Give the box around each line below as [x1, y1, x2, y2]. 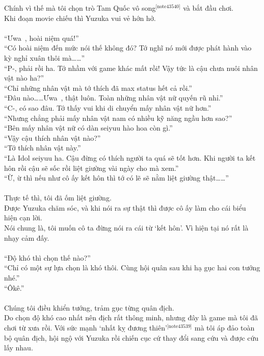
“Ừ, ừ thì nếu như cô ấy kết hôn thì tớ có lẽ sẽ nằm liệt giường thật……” [4, 172, 229, 183]
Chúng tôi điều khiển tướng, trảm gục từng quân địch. [4, 302, 174, 313]
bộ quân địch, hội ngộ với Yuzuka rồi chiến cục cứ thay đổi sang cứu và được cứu [4, 332, 259, 343]
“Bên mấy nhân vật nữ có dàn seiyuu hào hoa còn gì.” [4, 122, 173, 133]
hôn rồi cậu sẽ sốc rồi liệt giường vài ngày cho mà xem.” [4, 162, 179, 173]
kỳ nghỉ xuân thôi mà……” [4, 52, 85, 63]
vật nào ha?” [4, 72, 44, 83]
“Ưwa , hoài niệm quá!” [4, 32, 79, 43]
